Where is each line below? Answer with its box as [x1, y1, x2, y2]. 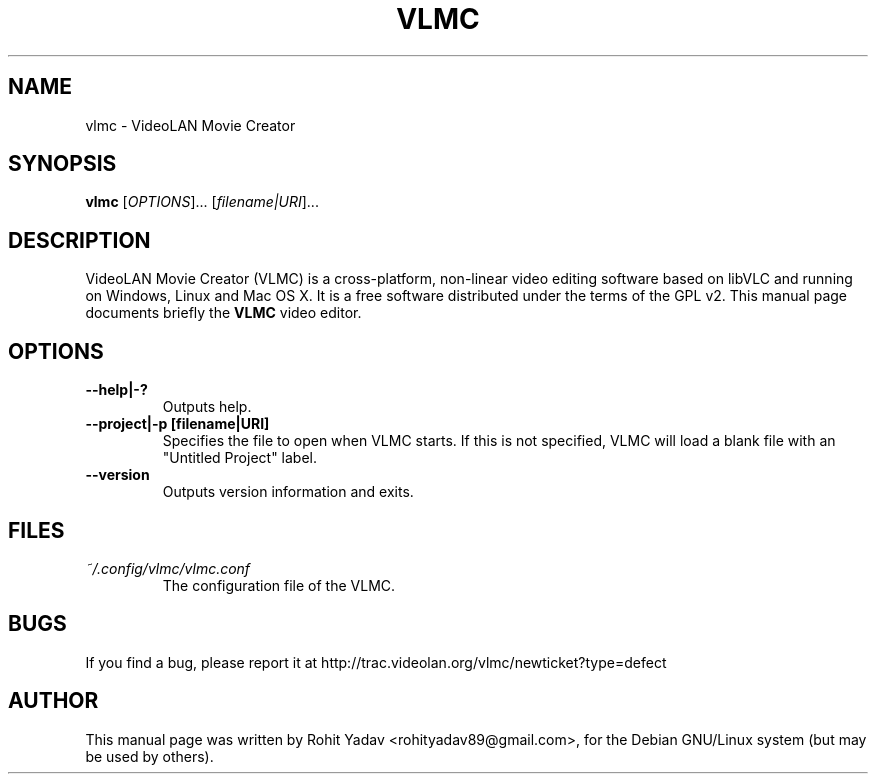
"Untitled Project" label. [162, 449, 317, 467]
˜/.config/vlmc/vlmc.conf [85, 559, 251, 577]
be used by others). [85, 747, 214, 765]
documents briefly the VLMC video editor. [85, 304, 362, 322]
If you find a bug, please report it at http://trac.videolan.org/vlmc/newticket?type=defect [85, 653, 667, 671]
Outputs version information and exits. [162, 483, 414, 501]
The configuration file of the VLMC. [162, 576, 396, 594]
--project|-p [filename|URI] [85, 415, 270, 433]
